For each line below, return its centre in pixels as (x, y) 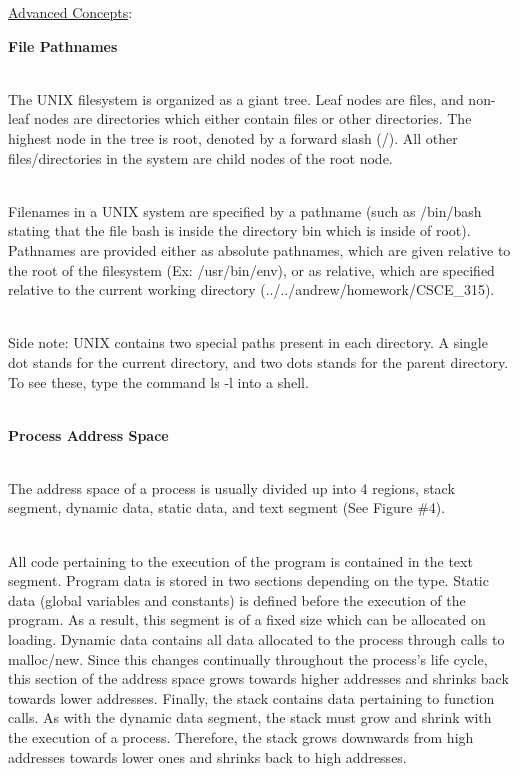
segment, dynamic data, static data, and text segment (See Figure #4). (227, 507)
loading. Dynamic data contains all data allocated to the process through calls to (256, 639)
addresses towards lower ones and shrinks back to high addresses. (207, 756)
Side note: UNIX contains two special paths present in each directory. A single (248, 342)
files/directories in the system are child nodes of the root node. (200, 157)
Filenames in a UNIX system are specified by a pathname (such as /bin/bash (245, 210)
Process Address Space (88, 434)
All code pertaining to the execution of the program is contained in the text (240, 560)
